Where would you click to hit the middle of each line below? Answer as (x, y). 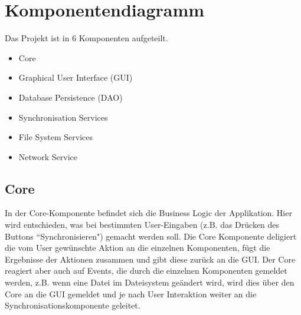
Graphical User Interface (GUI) (76, 77)
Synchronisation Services (63, 117)
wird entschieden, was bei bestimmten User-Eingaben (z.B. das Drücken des (142, 225)
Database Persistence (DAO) (71, 97)
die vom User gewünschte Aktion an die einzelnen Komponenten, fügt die (138, 248)
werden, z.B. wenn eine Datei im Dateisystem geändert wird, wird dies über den (150, 282)
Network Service (48, 156)
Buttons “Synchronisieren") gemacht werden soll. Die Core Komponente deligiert (151, 236)
